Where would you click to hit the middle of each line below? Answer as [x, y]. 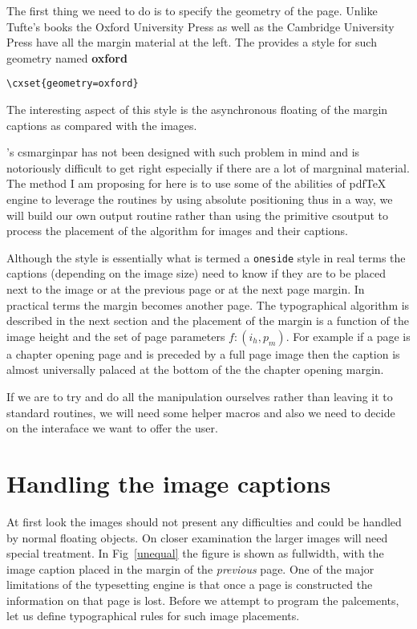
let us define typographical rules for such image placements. [153, 616]
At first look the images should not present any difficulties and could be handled [204, 521]
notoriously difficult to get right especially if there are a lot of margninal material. [208, 167]
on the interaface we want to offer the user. [112, 428]
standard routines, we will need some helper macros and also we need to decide [201, 412]
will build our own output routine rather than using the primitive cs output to [198, 215]
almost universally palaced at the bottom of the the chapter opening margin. [195, 369]
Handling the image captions [169, 483]
